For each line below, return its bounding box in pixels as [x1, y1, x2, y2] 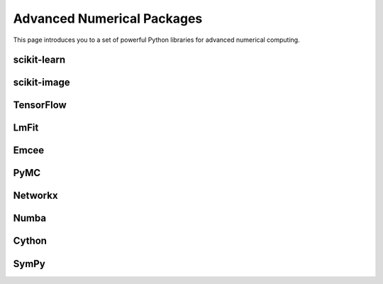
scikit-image [13, 77, 70, 89]
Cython [13, 235, 48, 247]
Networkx [13, 190, 58, 202]
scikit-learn [13, 54, 66, 66]
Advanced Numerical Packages [13, 11, 203, 26]
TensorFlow [13, 99, 67, 111]
